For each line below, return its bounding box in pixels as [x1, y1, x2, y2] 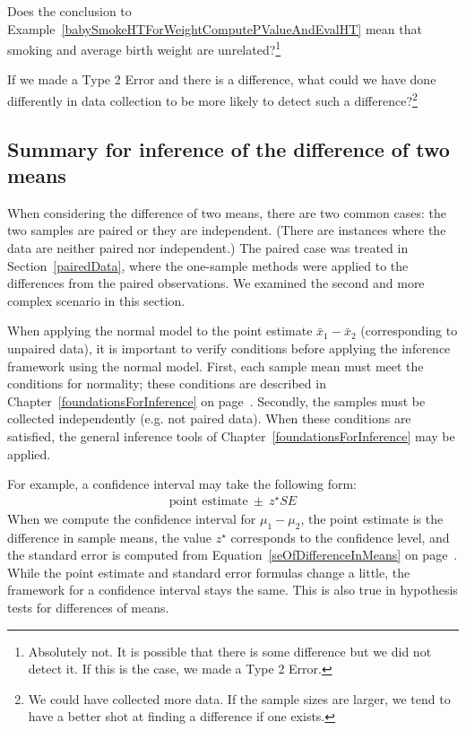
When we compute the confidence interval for [7, 509, 256, 527]
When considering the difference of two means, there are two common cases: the [7, 203, 446, 222]
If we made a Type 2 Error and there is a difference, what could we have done [7, 70, 436, 89]
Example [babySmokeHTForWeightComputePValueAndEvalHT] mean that [7, 19, 422, 38]
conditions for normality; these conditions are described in [7, 374, 326, 393]
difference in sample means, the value [7, 527, 212, 546]
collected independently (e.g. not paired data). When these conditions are [7, 409, 411, 428]
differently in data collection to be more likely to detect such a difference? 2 [7, 89, 418, 109]
